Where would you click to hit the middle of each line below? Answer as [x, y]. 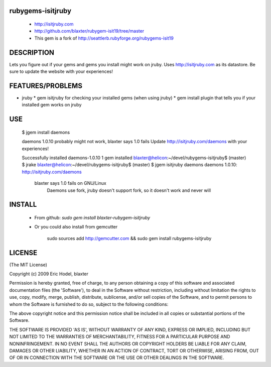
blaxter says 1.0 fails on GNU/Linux [70, 183]
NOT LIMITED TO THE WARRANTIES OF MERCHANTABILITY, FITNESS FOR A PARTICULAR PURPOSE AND [120, 337]
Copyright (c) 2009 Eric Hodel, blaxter [49, 274]
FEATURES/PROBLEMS [46, 86]
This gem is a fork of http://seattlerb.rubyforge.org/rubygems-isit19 [104, 38]
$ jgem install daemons [46, 132]
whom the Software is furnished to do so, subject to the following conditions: [89, 304]
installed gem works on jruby [52, 105]
